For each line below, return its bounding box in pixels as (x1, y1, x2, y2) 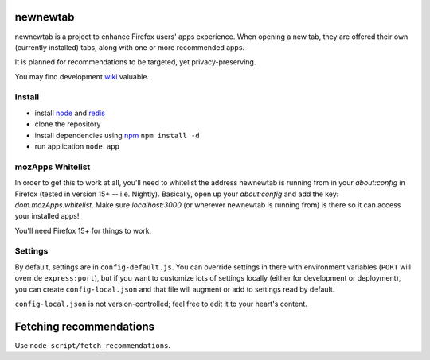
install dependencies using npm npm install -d (34, 130, 200, 140)
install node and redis (34, 108, 105, 118)
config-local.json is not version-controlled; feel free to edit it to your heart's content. (14, 299, 308, 309)
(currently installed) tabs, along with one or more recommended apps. (14, 42, 245, 52)
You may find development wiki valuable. (14, 72, 150, 81)
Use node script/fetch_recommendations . (14, 340, 171, 350)
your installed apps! (14, 211, 80, 221)
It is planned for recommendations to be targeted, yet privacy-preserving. (14, 57, 256, 67)
